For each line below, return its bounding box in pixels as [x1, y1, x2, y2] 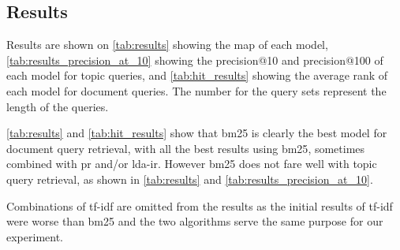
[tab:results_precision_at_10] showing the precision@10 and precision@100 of [6, 51, 383, 68]
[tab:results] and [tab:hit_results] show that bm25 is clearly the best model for [6, 125, 387, 141]
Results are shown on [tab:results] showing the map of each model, [6, 36, 328, 53]
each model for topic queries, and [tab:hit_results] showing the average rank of [6, 67, 388, 84]
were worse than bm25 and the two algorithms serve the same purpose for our [6, 213, 383, 229]
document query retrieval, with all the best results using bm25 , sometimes [6, 140, 365, 156]
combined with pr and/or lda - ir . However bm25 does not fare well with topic [6, 155, 377, 172]
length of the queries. [6, 98, 109, 114]
